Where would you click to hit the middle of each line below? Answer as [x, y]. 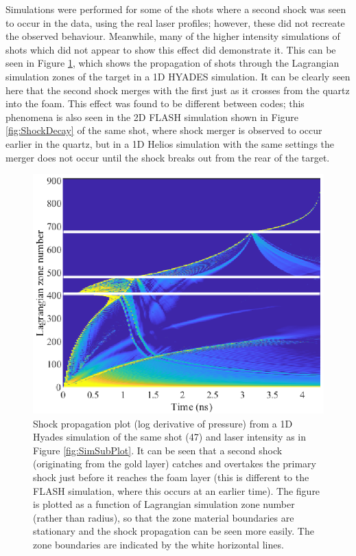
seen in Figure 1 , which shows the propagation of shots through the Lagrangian [173, 63]
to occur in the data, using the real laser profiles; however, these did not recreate [175, 22]
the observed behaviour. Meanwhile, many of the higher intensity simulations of [173, 36]
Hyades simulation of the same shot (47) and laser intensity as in [169, 437]
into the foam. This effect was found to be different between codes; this [155, 103]
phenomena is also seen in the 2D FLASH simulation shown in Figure [152, 116]
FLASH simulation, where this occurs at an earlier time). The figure [177, 490]
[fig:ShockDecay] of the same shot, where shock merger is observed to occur [164, 130]
